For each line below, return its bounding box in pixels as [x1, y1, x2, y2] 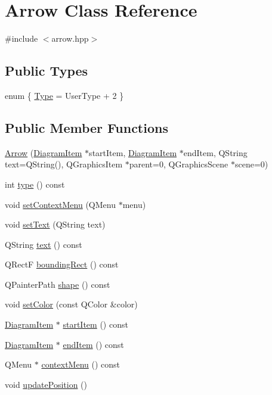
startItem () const [63, 318, 128, 331]
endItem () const [63, 338, 124, 350]
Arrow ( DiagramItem [5, 146, 82, 158]
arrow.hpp [51, 32, 89, 45]
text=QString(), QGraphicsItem [5, 158, 123, 170]
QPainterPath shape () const [5, 278, 110, 290]
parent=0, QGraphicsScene [129, 158, 228, 170]
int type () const [5, 178, 65, 190]
